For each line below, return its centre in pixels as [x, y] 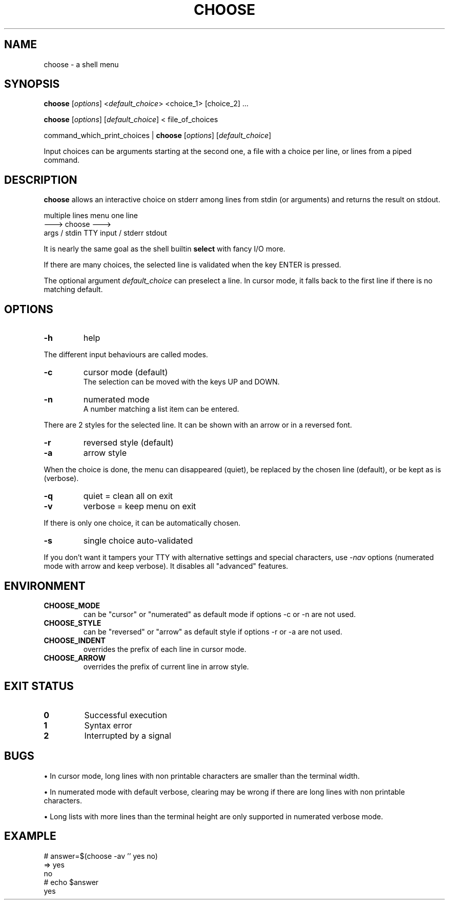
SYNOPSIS [32, 84]
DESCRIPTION [41, 180]
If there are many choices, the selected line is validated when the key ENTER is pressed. [192, 265]
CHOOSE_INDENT [75, 640]
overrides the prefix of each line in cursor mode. [165, 649]
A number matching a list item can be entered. [161, 409]
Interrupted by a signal [128, 735]
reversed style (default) [128, 443]
